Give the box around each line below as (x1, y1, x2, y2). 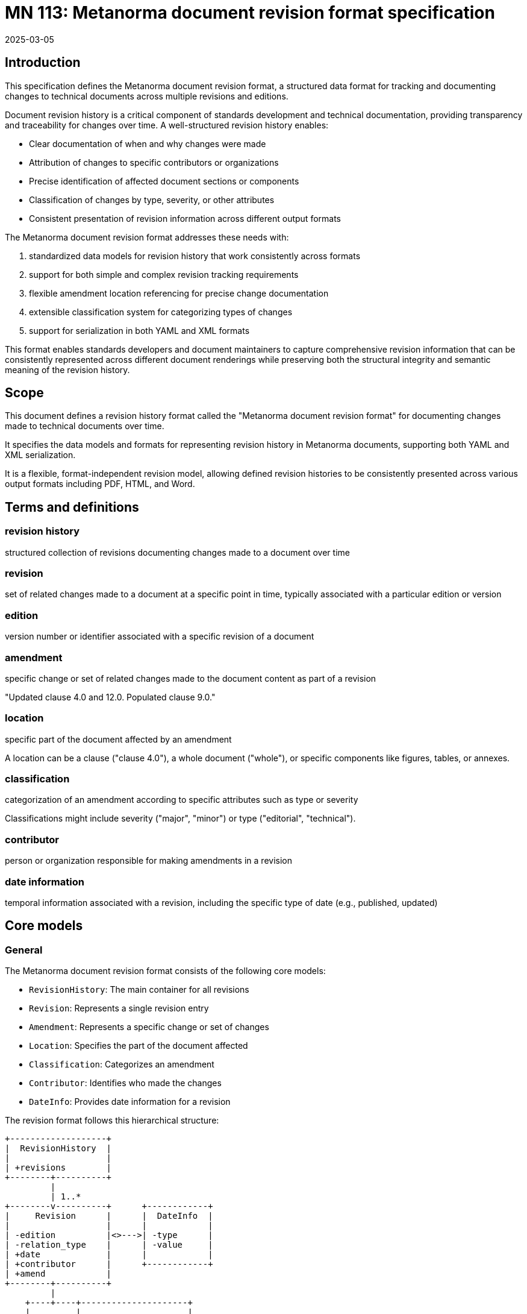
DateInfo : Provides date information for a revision (29, 1096, 231, 1107)
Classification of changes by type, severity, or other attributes (29, 194, 275, 205)
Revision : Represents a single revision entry (29, 1003, 209, 1014)
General (5, 943, 43, 956)
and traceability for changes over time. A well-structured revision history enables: (5, 119, 329, 130)
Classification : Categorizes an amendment (29, 1059, 214, 1070)
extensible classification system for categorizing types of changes (29, 306, 293, 317)
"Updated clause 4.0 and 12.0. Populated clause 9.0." (5, 691, 216, 702)
